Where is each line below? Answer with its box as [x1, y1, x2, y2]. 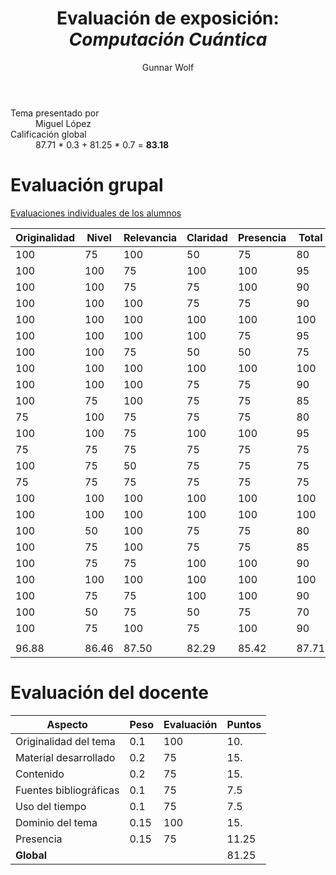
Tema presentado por [10, 107, 100, 119]
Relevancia [123, 230, 178, 244]
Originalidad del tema [15, 734, 116, 748]
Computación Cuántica [68, 28, 268, 51]
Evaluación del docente [10, 682, 209, 704]
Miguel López [35, 117, 92, 129]
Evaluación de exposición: [56, 7, 280, 30]
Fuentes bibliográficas [15, 783, 120, 797]
